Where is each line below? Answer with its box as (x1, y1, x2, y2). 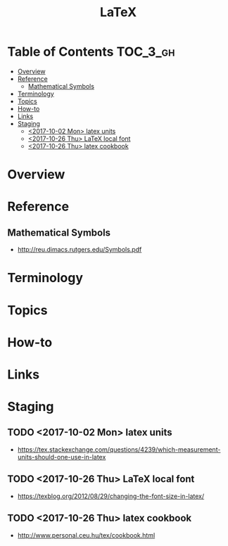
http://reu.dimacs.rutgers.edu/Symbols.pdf (17, 246, 142, 254)
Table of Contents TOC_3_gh (7, 44, 175, 60)
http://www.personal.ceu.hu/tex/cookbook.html (17, 531, 156, 539)
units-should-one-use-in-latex (17, 452, 106, 461)
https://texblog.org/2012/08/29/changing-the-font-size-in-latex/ (17, 492, 205, 500)
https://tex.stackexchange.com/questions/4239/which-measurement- (17, 445, 221, 454)
